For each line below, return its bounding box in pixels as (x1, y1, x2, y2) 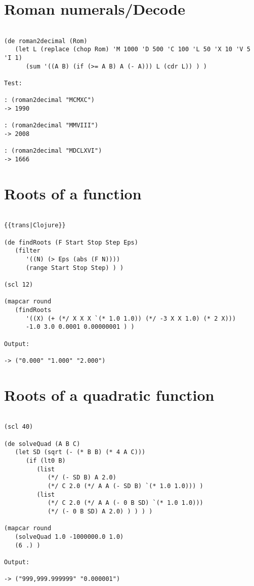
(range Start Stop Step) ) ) (25, 264, 124, 271)
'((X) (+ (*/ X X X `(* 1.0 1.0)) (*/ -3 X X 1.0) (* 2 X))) (25, 315, 236, 322)
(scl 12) (4, 281, 33, 288)
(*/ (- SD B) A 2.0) (47, 474, 116, 481)
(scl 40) (4, 423, 33, 431)
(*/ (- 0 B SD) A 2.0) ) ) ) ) (47, 507, 153, 515)
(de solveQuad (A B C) (4, 440, 80, 447)
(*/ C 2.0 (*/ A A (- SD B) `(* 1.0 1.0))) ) (47, 482, 203, 490)
